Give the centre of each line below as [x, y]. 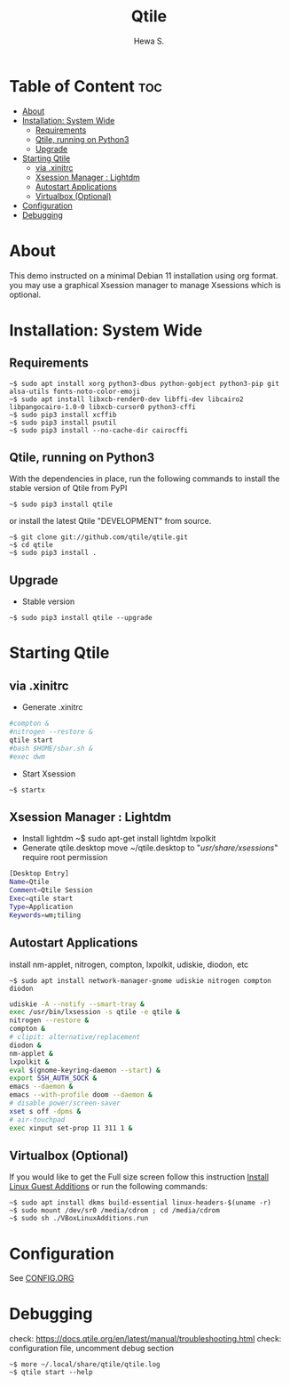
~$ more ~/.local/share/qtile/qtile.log [85, 1365]
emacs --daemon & [41, 1087]
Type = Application [41, 906]
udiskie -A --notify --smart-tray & [77, 1004]
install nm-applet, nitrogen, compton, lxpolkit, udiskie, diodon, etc [129, 964]
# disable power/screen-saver [65, 1103]
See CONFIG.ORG [42, 1278]
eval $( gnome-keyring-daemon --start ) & [85, 1070]
